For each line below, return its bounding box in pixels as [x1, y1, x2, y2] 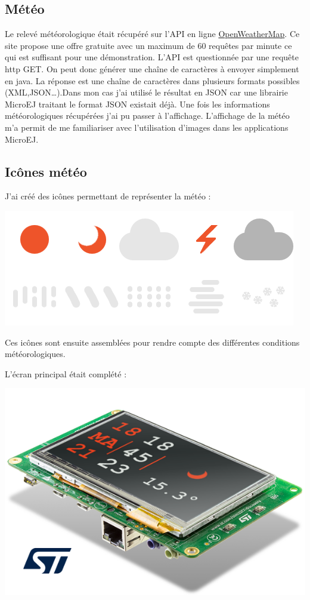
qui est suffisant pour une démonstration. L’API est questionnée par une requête [5, 51, 299, 63]
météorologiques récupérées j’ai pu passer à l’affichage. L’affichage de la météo [5, 109, 290, 122]
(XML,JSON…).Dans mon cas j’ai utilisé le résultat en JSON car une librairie [5, 86, 288, 99]
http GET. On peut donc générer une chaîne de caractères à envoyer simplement [5, 62, 299, 75]
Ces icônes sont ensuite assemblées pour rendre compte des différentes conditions [5, 336, 300, 348]
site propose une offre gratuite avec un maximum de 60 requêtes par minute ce [5, 39, 292, 51]
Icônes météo [5, 162, 87, 180]
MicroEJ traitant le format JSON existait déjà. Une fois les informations [5, 97, 270, 110]
